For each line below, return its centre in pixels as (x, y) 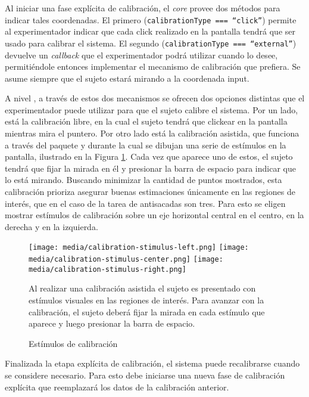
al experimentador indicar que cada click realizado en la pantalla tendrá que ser (150, 31)
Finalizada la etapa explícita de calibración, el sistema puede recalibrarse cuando (152, 363)
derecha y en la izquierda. (51, 226)
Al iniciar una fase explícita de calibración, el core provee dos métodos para (143, 8)
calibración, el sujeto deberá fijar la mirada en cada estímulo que (147, 311)
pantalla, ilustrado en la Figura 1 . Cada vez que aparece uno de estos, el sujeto (149, 156)
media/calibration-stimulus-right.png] (107, 269)
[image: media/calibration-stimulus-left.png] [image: (139, 248)
